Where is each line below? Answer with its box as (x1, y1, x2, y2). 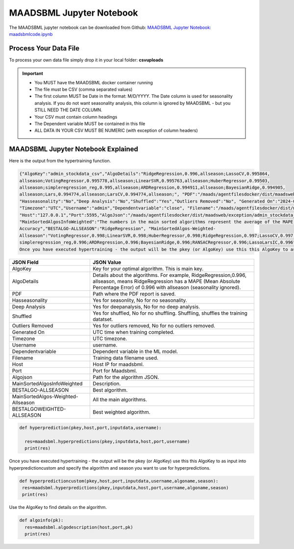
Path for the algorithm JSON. (92, 374, 159, 380)
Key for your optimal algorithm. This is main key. (92, 265, 204, 272)
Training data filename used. (92, 354, 159, 361)
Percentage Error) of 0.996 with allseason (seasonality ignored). (92, 284, 241, 291)
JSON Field (12, 259, 39, 266)
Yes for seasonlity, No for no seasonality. (92, 297, 187, 303)
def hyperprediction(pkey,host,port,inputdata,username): (19, 425, 162, 431)
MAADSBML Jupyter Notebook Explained (9, 145, 138, 153)
